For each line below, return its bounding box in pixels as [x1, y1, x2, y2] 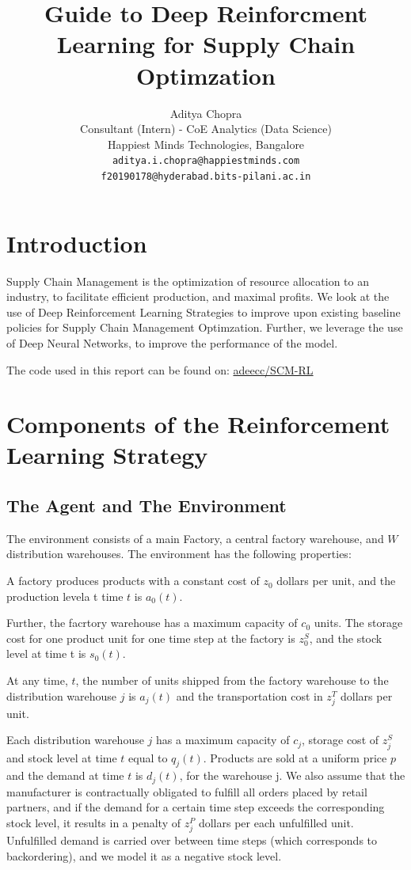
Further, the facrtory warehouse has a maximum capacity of [6, 614, 298, 631]
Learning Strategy [6, 439, 208, 471]
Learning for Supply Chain [56, 28, 356, 60]
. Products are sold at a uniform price [203, 749, 387, 766]
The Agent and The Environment [6, 493, 287, 518]
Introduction [6, 226, 147, 259]
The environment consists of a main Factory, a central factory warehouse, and [6, 530, 384, 546]
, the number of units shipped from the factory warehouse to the [75, 672, 389, 689]
